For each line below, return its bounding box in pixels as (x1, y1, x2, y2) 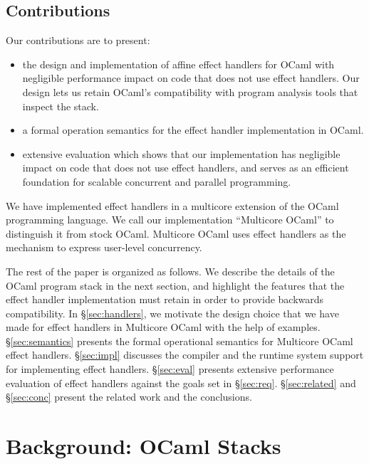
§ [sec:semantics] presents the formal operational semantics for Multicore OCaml (6, 333, 353, 348)
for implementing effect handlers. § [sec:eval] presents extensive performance (6, 362, 334, 376)
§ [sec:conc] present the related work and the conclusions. (6, 389, 252, 404)
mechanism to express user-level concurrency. (6, 240, 202, 255)
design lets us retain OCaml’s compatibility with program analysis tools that (22, 84, 358, 99)
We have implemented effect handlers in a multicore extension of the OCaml (6, 198, 339, 213)
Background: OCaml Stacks (6, 431, 281, 460)
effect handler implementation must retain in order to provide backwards (6, 292, 324, 307)
